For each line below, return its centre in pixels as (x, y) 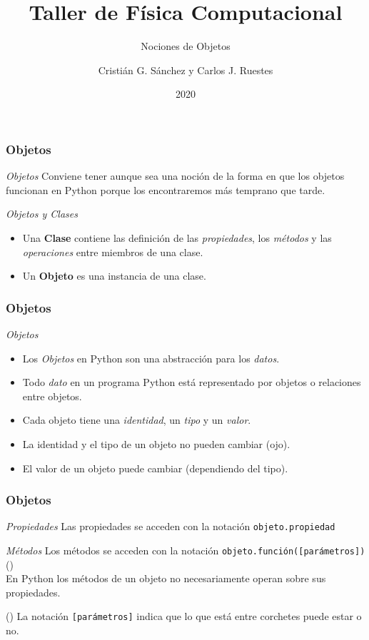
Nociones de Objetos (186, 46)
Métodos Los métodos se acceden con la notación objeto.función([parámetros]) (186, 550)
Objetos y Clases (42, 214)
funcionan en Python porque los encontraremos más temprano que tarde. (166, 189)
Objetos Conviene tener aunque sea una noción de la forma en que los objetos (175, 176)
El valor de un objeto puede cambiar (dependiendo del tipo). (155, 468)
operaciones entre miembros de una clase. (113, 252)
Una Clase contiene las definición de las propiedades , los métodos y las (177, 237)
